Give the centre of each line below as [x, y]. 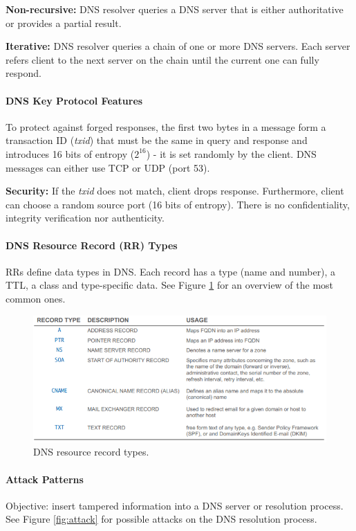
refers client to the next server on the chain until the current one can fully [162, 59]
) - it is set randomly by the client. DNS [231, 153]
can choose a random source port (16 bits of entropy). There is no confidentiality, [178, 204]
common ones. [36, 298]
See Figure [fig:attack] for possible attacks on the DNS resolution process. [161, 519]
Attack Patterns [45, 479]
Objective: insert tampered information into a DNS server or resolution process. [175, 505]
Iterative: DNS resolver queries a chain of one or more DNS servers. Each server [178, 46]
